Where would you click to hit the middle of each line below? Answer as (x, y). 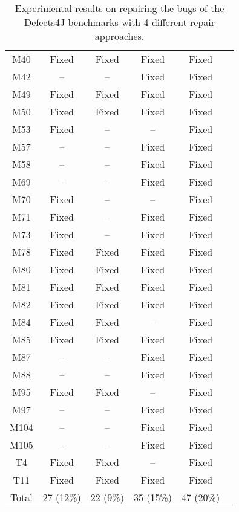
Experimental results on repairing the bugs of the (119, 8)
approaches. (119, 36)
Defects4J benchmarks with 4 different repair (120, 22)
